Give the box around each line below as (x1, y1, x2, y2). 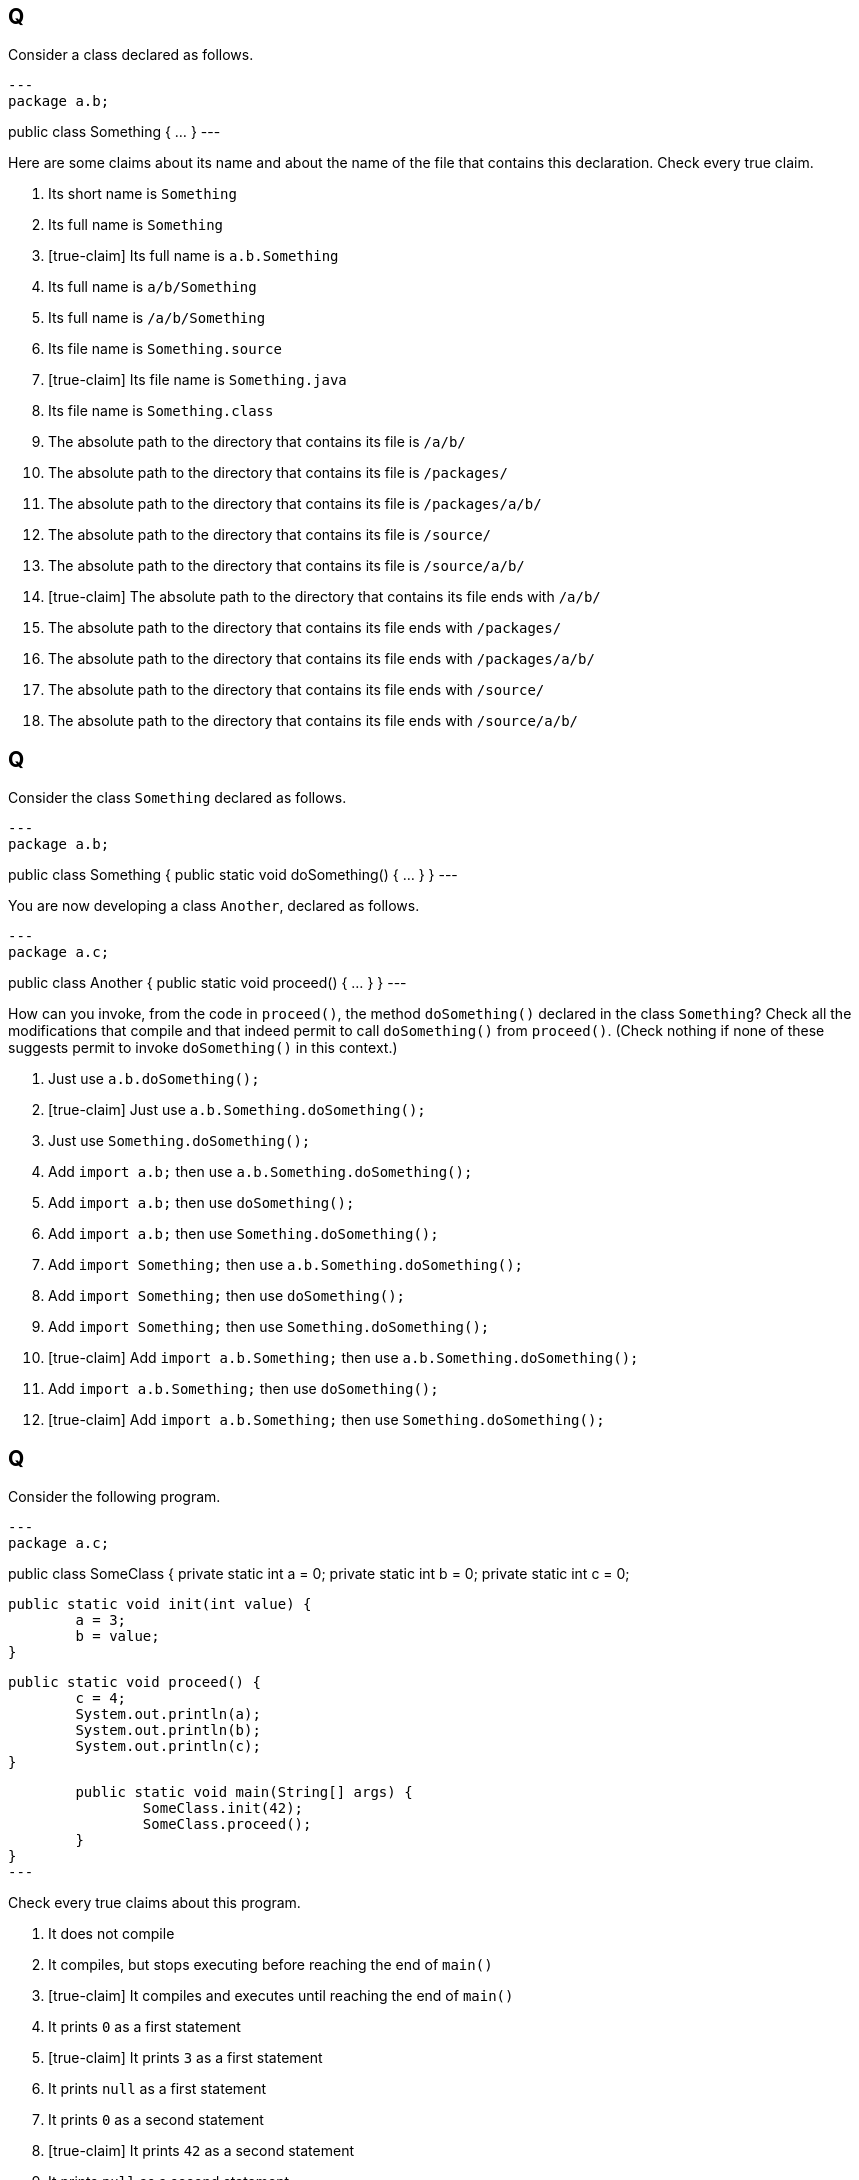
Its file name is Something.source (48, 340, 282, 358)
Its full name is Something (48, 216, 223, 234)
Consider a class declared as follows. (8, 46, 254, 64)
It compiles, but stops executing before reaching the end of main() (48, 1956, 493, 1974)
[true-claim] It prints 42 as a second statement (48, 2142, 354, 2160)
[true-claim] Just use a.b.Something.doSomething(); (48, 1101, 426, 1119)
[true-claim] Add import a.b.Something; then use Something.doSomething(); (48, 1411, 605, 1429)
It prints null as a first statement (48, 2080, 267, 2098)
